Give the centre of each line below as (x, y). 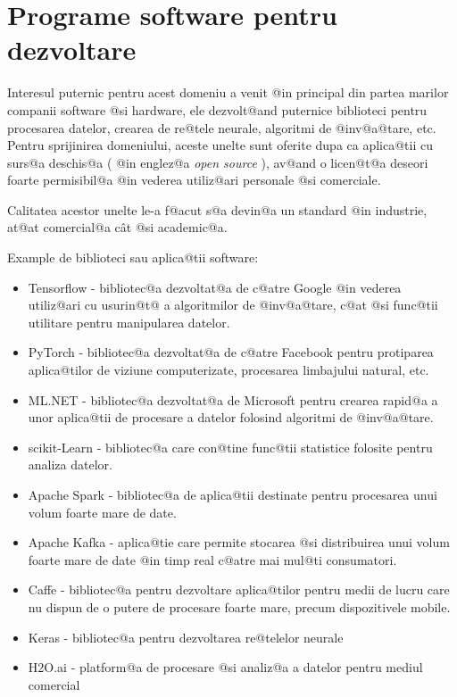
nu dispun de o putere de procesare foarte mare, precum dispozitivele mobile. (239, 606)
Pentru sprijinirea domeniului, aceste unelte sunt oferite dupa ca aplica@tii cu (220, 145)
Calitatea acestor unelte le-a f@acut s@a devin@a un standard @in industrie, (217, 209)
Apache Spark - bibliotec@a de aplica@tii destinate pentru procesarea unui (233, 494)
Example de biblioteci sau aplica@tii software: (133, 257)
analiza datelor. (70, 465)
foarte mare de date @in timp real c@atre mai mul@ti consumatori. (212, 559)
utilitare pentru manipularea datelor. (129, 322)
